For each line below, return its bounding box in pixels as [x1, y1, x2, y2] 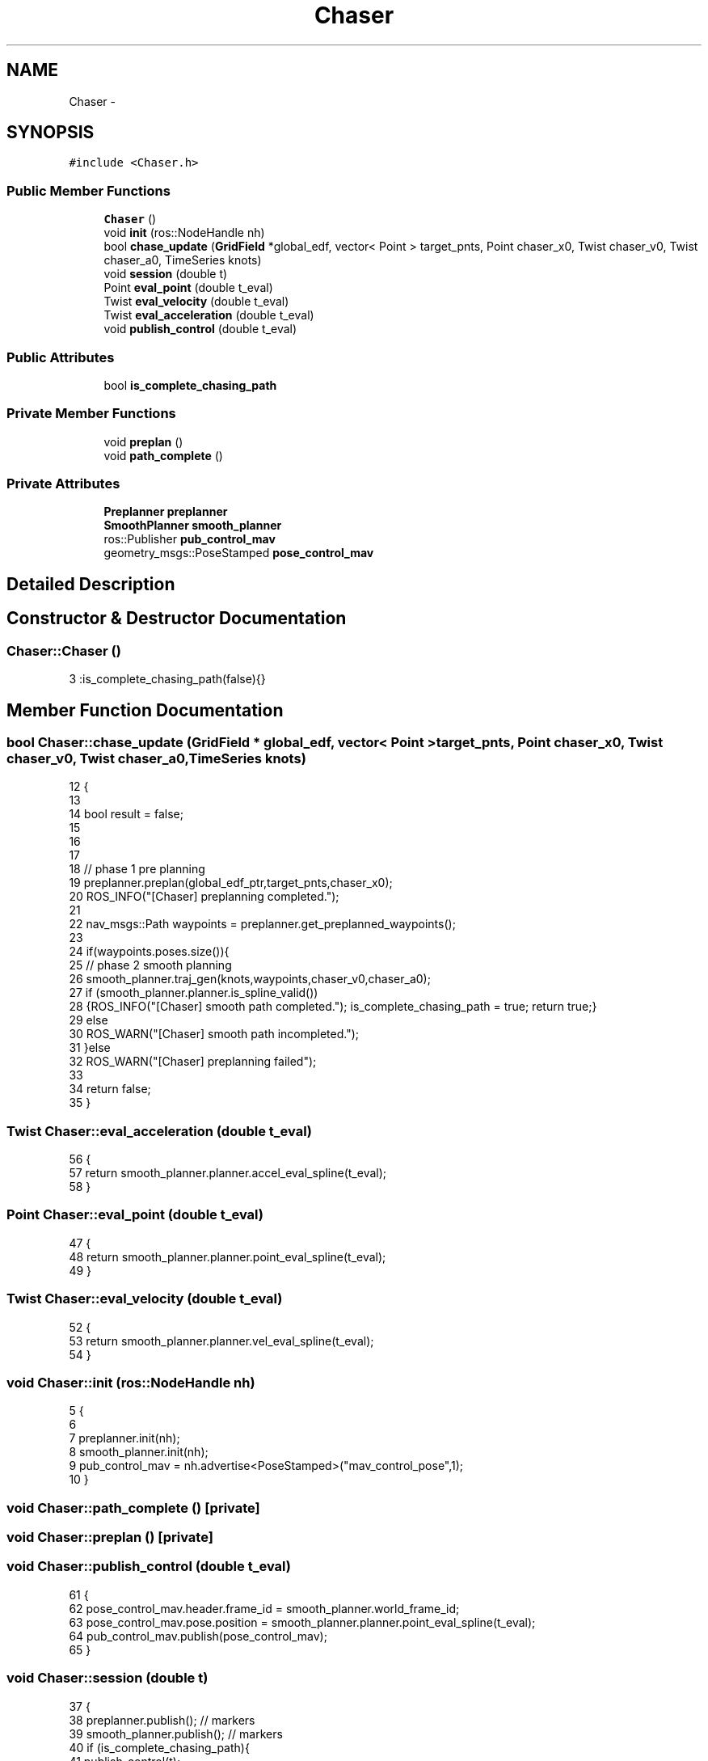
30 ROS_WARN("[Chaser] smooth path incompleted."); [69, 1027, 360, 1041]
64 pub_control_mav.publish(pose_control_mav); [69, 1628, 327, 1643]
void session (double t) [103, 267, 228, 281]
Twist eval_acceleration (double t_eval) [103, 308, 314, 323]
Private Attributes [6, 475, 120, 492]
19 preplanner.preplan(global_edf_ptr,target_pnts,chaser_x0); [69, 876, 393, 890]
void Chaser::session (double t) [6, 1670, 209, 1687]
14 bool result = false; [69, 807, 183, 821]
